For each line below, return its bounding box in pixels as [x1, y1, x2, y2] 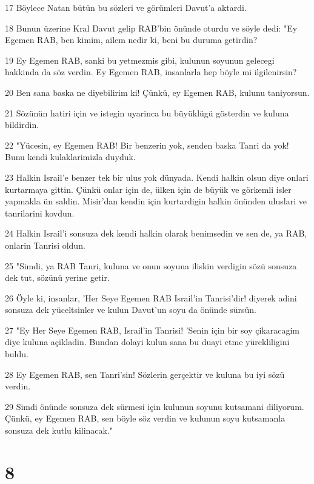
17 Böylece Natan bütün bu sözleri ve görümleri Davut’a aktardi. [5, 1, 247, 13]
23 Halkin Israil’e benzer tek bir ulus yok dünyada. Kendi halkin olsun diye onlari [5, 170, 309, 183]
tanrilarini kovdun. [5, 206, 75, 219]
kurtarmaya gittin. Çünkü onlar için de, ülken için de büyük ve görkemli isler [5, 183, 292, 195]
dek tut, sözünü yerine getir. [5, 271, 110, 284]
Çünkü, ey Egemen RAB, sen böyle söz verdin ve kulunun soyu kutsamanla [5, 412, 286, 425]
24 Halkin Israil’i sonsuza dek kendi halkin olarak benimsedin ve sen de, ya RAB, [5, 227, 307, 240]
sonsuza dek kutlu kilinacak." [5, 424, 113, 437]
